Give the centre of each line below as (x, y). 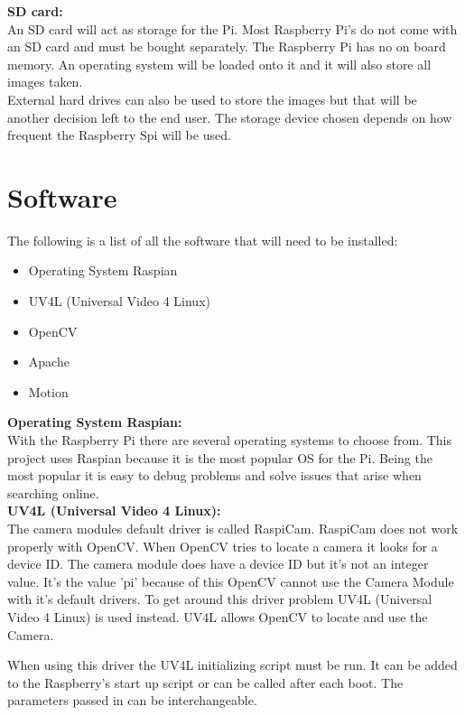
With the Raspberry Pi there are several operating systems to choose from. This (229, 440)
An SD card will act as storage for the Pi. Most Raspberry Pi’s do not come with (232, 28)
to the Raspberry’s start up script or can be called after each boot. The (205, 682)
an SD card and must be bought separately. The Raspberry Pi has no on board (227, 46)
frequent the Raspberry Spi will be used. (119, 135)
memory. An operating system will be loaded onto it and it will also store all (219, 64)
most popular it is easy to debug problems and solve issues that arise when (214, 475)
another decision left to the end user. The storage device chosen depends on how (230, 117)
